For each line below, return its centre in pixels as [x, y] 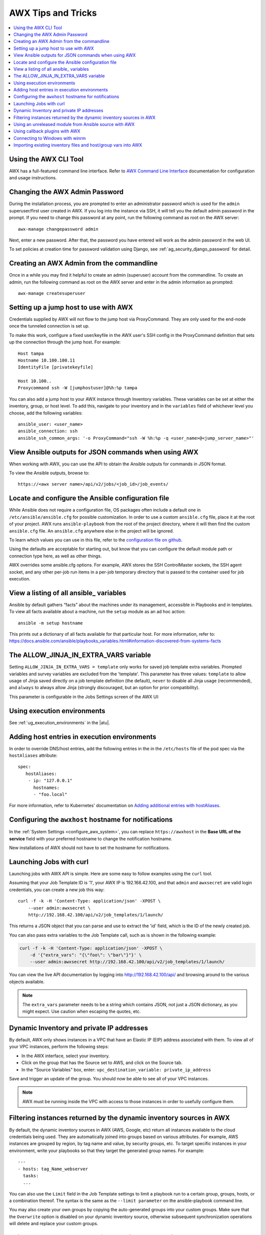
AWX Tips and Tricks [53, 13]
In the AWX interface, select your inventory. [66, 1056]
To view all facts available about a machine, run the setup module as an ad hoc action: [97, 612]
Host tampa [31, 353]
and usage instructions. [33, 178]
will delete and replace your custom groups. [54, 1224]
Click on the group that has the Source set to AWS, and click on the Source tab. [102, 1063]
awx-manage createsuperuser [52, 293]
